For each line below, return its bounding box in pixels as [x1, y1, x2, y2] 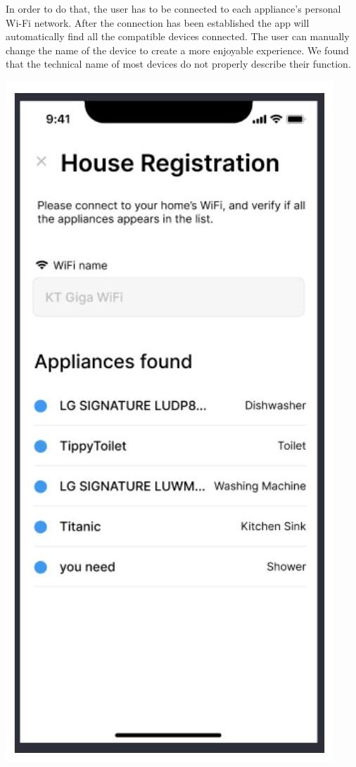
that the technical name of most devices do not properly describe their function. [6, 56, 351, 71]
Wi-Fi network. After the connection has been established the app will [6, 15, 310, 30]
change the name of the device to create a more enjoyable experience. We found [6, 42, 349, 57]
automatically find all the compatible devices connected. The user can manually [6, 29, 350, 44]
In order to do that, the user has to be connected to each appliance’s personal [6, 1, 341, 16]
